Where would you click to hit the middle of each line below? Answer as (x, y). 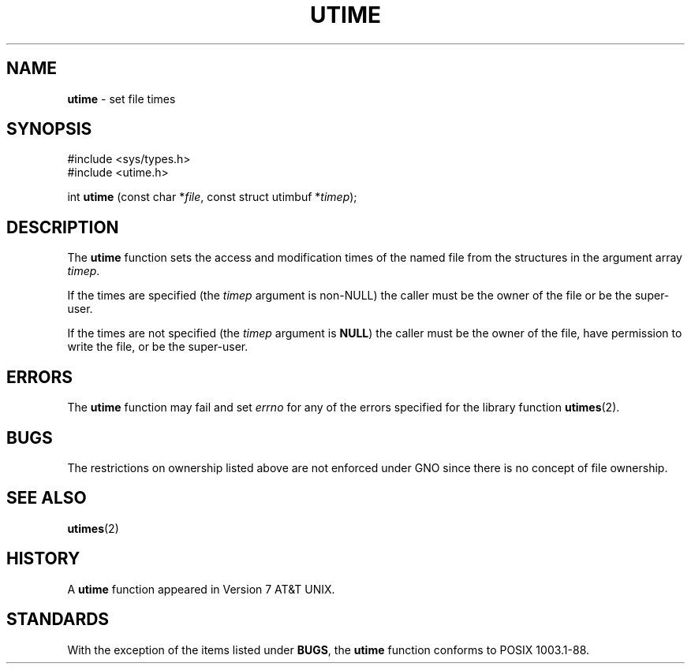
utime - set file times (121, 99)
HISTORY (43, 559)
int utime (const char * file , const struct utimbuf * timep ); (212, 197)
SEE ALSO (47, 498)
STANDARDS (58, 620)
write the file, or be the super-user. (158, 347)
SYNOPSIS (49, 129)
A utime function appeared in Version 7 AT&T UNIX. (201, 589)
